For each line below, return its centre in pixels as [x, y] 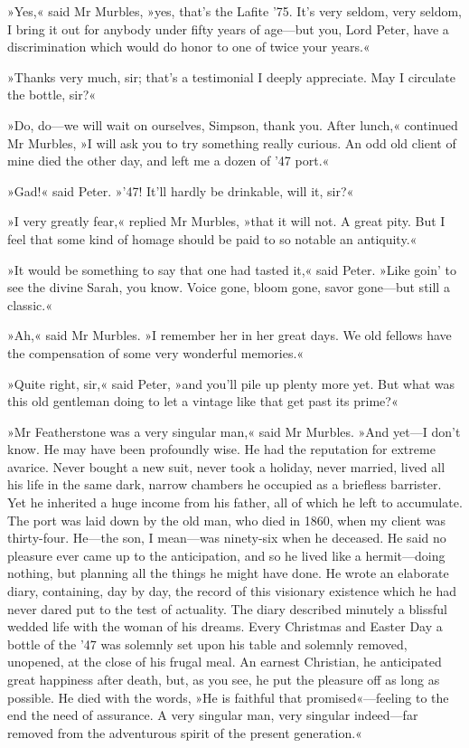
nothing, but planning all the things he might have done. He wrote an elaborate [228, 573]
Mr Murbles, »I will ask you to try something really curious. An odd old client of [232, 142]
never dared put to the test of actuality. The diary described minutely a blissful [227, 608]
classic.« [30, 304]
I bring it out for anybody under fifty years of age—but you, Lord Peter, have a [228, 28]
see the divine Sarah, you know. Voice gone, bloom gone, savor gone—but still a [229, 287]
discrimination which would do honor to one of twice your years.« [189, 47]
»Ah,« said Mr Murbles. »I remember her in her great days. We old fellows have [230, 335]
